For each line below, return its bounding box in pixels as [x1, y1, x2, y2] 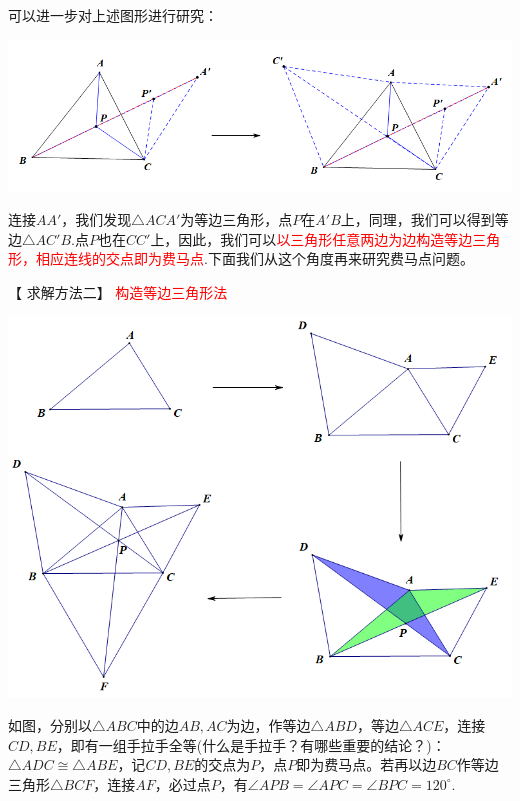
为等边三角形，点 [180, 209, 293, 230]
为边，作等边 [226, 715, 311, 736]
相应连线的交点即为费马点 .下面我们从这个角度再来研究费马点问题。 [35, 248, 474, 269]
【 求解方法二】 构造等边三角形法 [8, 281, 228, 302]
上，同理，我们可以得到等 [340, 209, 509, 230]
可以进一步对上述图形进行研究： [8, 5, 218, 25]
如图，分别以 [8, 715, 92, 736]
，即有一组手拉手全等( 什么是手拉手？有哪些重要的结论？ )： [56, 734, 446, 755]
